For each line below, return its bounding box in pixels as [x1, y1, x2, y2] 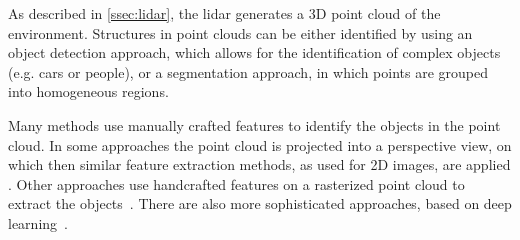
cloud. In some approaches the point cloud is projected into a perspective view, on [8, 134, 512, 155]
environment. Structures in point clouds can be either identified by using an [8, 22, 473, 43]
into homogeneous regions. [8, 81, 169, 102]
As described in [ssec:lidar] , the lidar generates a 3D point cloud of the [8, 3, 441, 23]
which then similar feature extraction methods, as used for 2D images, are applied [8, 154, 511, 175]
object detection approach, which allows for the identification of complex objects [8, 42, 501, 63]
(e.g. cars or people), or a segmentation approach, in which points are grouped [8, 61, 488, 82]
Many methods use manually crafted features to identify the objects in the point [8, 114, 501, 135]
